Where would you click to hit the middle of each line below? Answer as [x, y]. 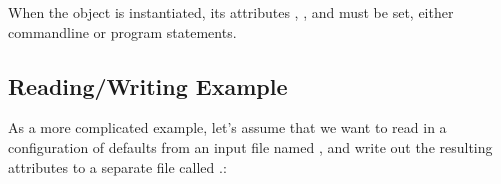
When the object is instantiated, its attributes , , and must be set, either [231, 12]
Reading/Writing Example [148, 85]
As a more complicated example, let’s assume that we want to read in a [227, 127]
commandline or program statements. [122, 31]
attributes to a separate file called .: [117, 166]
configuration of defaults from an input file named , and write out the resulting [250, 146]
